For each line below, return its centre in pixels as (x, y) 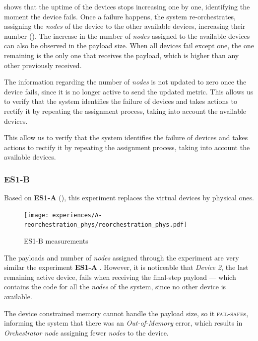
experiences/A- (77, 215)
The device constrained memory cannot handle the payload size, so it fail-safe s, (126, 313)
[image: (36, 215)
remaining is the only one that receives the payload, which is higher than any (122, 55)
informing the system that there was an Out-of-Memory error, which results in (123, 323)
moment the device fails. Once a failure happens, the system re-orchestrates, (120, 16)
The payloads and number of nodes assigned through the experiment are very (122, 257)
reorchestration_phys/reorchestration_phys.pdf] (106, 225)
